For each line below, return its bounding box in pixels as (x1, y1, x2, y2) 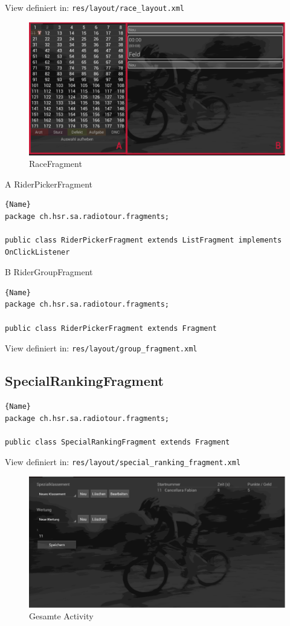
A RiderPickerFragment (5, 177, 92, 190)
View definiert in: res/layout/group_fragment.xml (5, 342, 198, 354)
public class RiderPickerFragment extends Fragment (5, 324, 217, 333)
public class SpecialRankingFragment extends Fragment (5, 437, 230, 446)
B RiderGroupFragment (5, 266, 93, 278)
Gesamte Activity (29, 610, 94, 622)
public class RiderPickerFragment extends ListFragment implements (5, 236, 282, 245)
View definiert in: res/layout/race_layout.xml (5, 1, 185, 13)
